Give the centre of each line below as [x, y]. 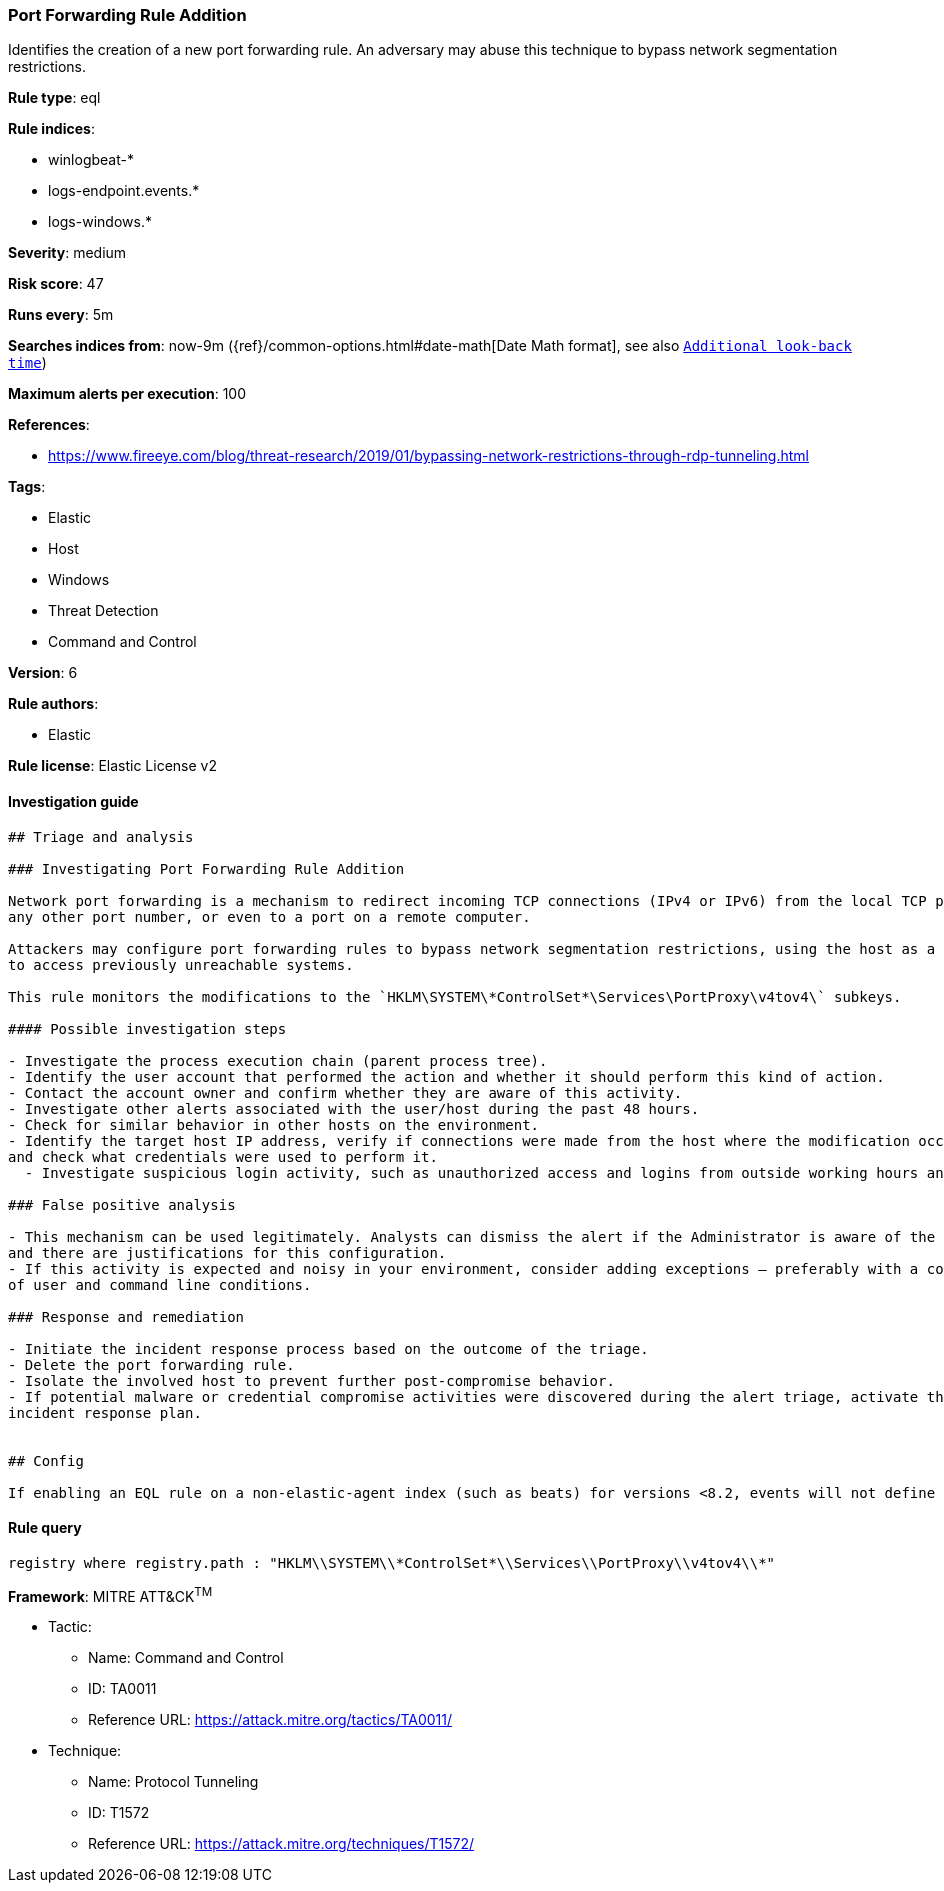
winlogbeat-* [91, 160]
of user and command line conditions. [160, 1284]
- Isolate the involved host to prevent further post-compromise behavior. [311, 1380]
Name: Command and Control [186, 1658]
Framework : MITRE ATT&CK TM [110, 1594]
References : [49, 425]
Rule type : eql [54, 98]
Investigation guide [73, 801]
